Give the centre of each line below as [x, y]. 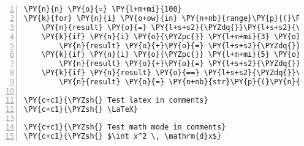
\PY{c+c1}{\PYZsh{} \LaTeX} [81, 109]
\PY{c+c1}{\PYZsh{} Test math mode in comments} [125, 127]
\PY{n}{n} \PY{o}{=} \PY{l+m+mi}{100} [103, 9]
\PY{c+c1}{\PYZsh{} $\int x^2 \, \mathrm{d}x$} [123, 137]
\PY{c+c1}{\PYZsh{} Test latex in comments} [116, 100]
